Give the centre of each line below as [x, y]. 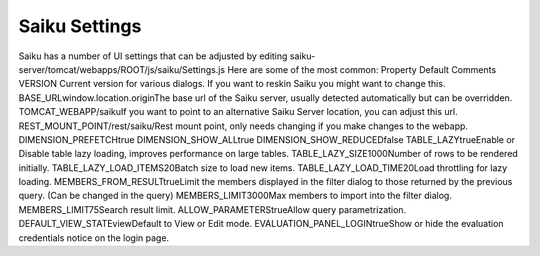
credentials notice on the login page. [94, 237]
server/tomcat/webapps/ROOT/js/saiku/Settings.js [122, 69]
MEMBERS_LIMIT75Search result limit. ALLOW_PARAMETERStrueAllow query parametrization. [212, 209]
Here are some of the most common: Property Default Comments [361, 69]
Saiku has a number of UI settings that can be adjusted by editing [153, 56]
